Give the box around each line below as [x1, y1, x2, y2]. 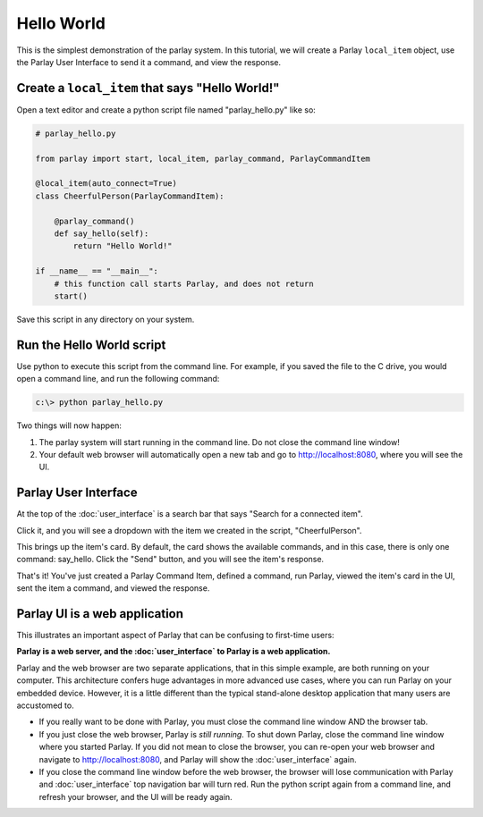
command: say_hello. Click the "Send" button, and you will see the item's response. [16, 554, 325, 565]
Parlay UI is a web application [16, 606, 183, 621]
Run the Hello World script [16, 337, 166, 352]
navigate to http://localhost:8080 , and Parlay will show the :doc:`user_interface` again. [38, 754, 357, 764]
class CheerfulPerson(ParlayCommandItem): [35, 190, 225, 201]
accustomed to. [16, 700, 75, 711]
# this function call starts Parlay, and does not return [54, 278, 314, 289]
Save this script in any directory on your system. [16, 314, 195, 324]
